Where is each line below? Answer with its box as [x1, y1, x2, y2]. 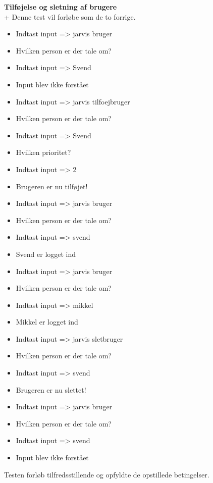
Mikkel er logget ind [16, 316, 78, 327]
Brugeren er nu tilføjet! [16, 181, 88, 191]
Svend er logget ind [16, 248, 76, 259]
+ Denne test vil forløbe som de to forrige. [4, 11, 136, 22]
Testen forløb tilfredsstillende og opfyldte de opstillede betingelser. [4, 469, 209, 479]
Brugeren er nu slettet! [16, 384, 86, 395]
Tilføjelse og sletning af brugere [4, 2, 117, 12]
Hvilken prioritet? [16, 147, 71, 157]
